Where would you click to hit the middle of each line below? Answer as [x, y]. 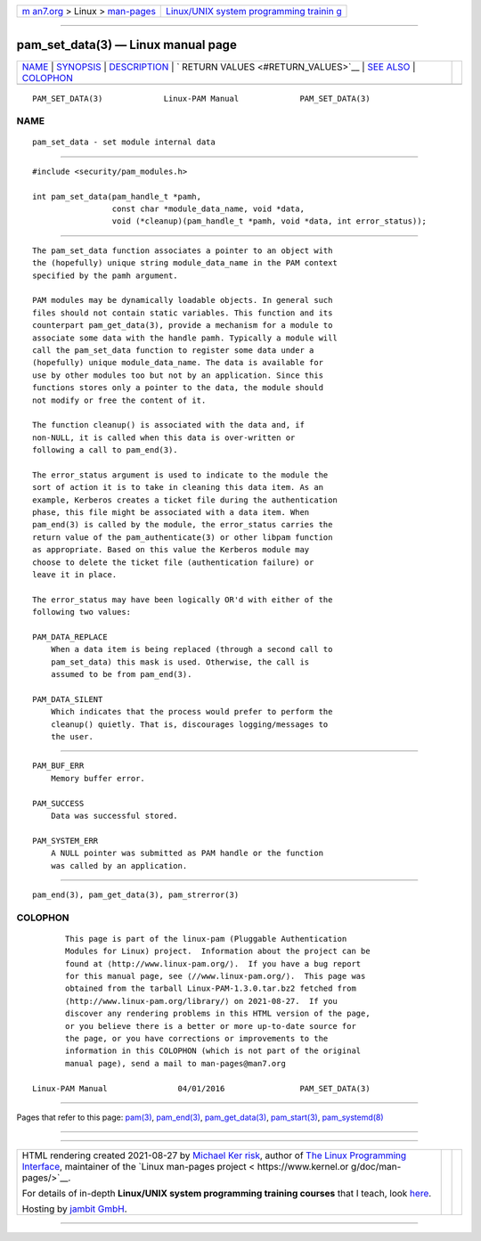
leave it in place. [75, 574]
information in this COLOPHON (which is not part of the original [213, 1051]
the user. [72, 737]
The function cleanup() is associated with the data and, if [168, 425]
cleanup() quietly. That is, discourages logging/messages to [189, 724]
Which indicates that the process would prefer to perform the [192, 712]
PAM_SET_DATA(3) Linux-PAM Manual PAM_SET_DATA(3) [201, 98]
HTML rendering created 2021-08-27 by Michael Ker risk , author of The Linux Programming [214, 1155]
